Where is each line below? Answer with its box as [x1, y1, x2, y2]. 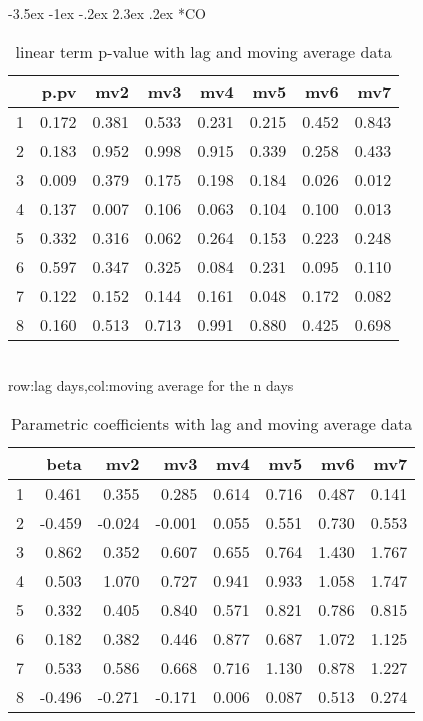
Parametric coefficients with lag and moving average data [10, 411, 413, 435]
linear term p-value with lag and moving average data [15, 39, 392, 63]
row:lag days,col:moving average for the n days [8, 375, 294, 396]
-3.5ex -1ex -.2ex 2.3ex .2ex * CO [8, 3, 206, 23]
